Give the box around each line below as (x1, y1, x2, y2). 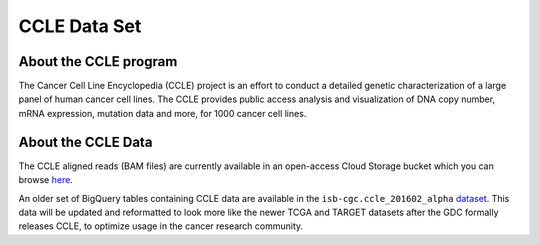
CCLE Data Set (18, 15, 142, 37)
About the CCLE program (18, 53, 178, 70)
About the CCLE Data (18, 133, 153, 150)
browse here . (18, 174, 74, 186)
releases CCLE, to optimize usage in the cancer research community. (18, 220, 304, 232)
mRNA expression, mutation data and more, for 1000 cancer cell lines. (18, 107, 307, 119)
